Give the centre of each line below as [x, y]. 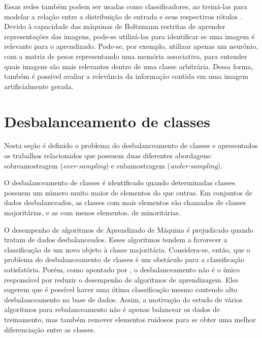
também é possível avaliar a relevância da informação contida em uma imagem [126, 76]
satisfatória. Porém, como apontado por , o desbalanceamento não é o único [122, 269]
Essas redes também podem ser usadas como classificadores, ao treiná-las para [126, 6]
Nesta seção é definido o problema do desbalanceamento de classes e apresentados [131, 145]
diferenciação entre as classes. [50, 329]
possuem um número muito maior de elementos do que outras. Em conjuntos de [128, 192]
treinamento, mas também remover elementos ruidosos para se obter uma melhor [130, 319]
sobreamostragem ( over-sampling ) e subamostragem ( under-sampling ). [113, 165]
